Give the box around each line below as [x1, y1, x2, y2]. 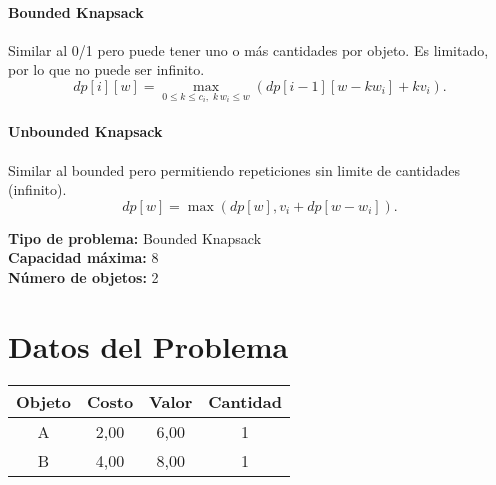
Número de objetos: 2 [8, 267, 159, 288]
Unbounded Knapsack [8, 121, 163, 142]
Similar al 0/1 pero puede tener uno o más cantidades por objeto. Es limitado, [8, 39, 489, 60]
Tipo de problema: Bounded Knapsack [8, 227, 262, 248]
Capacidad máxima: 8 [8, 247, 159, 268]
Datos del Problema [8, 325, 289, 366]
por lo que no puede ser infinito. [8, 59, 205, 80]
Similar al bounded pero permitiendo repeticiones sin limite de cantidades [8, 159, 460, 180]
